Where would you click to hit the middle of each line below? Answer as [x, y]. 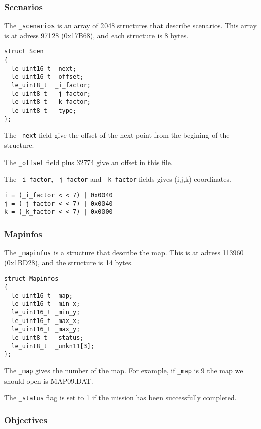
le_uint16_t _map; [42, 296]
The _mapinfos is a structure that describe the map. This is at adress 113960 [124, 253]
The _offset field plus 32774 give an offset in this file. [88, 162]
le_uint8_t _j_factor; [51, 94]
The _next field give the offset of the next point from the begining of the [117, 135]
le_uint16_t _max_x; [46, 321]
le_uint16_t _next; [44, 68]
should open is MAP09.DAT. [49, 380]
